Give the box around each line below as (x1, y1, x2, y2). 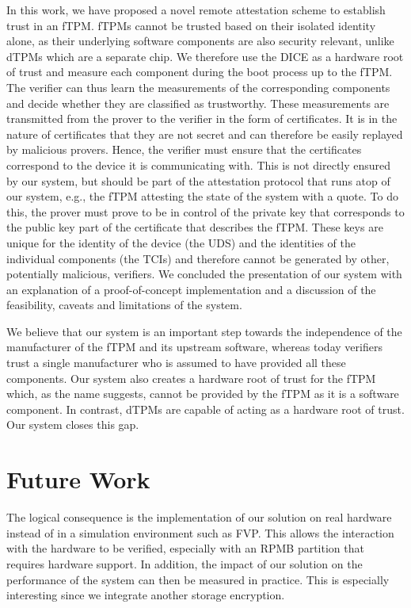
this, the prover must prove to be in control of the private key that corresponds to (6, 203, 405, 220)
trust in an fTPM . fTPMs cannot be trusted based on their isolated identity (6, 17, 376, 33)
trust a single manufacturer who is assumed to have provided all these (6, 354, 346, 371)
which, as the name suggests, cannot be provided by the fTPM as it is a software (6, 385, 399, 402)
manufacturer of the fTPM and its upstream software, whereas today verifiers (6, 338, 382, 355)
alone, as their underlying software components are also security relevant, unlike (6, 33, 394, 49)
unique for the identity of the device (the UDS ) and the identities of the (6, 234, 356, 250)
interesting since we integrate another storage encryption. (6, 587, 285, 603)
